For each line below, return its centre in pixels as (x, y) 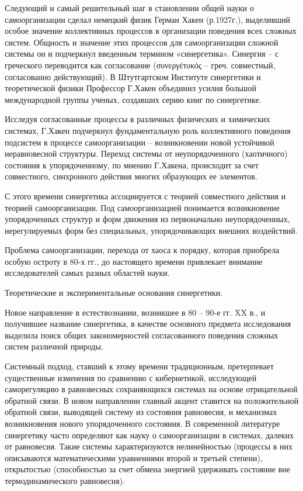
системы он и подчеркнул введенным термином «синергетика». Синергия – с (142, 53)
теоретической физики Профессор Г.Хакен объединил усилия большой (130, 88)
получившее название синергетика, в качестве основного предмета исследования (148, 324)
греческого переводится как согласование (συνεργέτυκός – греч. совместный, (140, 65)
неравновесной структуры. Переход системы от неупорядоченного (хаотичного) (146, 153)
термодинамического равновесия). (65, 480)
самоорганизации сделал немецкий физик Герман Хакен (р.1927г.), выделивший (148, 19)
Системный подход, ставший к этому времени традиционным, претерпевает (139, 366)
